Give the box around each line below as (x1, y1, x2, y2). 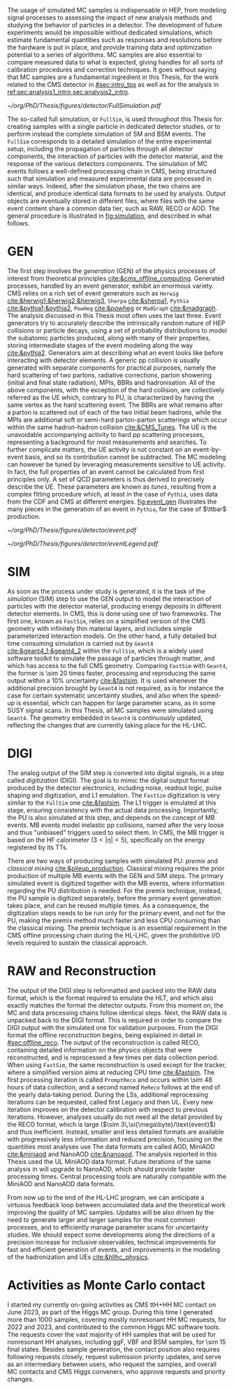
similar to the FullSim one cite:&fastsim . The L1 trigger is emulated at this (7, 798, 217, 807)
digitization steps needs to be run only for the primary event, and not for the (7, 908, 226, 917)
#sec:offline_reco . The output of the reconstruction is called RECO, (7, 1038, 200, 1046)
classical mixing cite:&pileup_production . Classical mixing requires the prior (7, 864, 225, 873)
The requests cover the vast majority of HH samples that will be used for (7, 1330, 217, 1338)
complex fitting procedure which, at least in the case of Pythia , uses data (7, 489, 218, 498)
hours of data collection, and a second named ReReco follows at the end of (7, 1083, 221, 1091)
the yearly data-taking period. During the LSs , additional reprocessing (7, 1090, 208, 1099)
